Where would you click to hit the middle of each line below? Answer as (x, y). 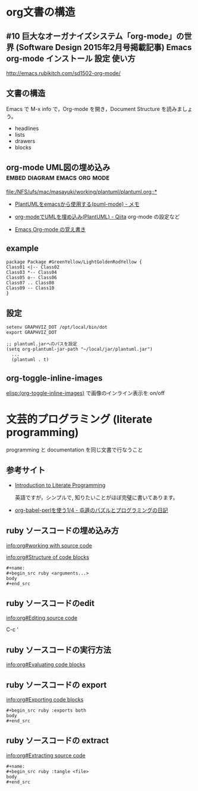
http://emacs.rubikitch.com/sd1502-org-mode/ (63, 73)
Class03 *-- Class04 (32, 273)
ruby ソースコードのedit (51, 603)
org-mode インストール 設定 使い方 (71, 58)
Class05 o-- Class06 (32, 278)
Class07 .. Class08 (30, 283)
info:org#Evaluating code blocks (46, 665)
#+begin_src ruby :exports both (46, 710)
